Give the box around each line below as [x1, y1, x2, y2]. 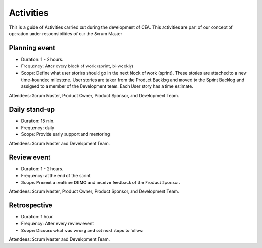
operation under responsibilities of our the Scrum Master [9, 31, 122, 36]
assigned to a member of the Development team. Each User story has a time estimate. [21, 83, 194, 89]
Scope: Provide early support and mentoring [21, 132, 110, 137]
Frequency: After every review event [21, 221, 94, 227]
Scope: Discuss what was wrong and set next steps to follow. [21, 227, 144, 233]
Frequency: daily [21, 125, 55, 131]
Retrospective [9, 201, 53, 209]
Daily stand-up [9, 105, 55, 114]
